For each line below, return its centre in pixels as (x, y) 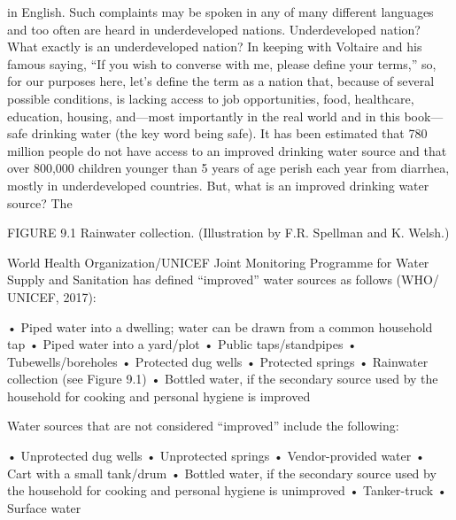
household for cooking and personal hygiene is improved (159, 396)
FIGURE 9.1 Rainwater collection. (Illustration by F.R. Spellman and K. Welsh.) (228, 233)
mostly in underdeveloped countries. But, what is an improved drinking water (218, 185)
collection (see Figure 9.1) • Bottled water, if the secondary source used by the (223, 379)
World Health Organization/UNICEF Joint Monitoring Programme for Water (218, 262)
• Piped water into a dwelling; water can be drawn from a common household (220, 326)
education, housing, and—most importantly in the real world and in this (204, 116)
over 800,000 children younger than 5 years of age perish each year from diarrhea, (228, 168)
